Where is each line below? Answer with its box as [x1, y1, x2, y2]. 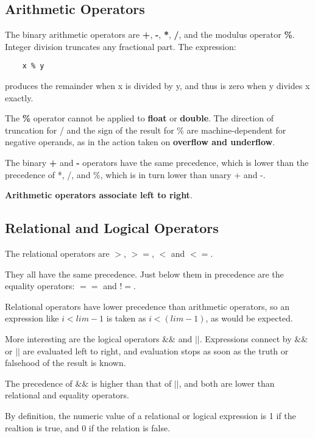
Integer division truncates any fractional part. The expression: [5, 40, 236, 52]
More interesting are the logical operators [5, 332, 160, 345]
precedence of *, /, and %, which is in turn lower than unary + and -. [5, 168, 266, 181]
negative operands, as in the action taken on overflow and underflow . [5, 135, 275, 148]
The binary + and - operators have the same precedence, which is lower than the [5, 156, 309, 169]
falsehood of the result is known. [5, 356, 126, 369]
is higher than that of [91, 376, 172, 389]
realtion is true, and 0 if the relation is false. [5, 421, 171, 434]
